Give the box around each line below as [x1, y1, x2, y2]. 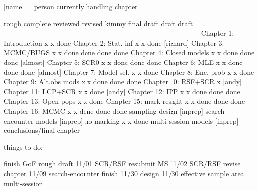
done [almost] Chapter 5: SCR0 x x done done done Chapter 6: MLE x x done [4, 57, 243, 67]
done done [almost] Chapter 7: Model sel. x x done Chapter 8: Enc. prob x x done [4, 66, 254, 77]
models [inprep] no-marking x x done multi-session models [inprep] [36, 115, 239, 126]
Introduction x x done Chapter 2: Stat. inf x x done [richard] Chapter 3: [4, 37, 224, 48]
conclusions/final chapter [4, 125, 80, 135]
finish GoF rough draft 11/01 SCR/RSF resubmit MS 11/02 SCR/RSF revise [4, 158, 241, 169]
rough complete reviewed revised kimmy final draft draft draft [4, 18, 193, 28]
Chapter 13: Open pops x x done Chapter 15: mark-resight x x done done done [4, 96, 245, 106]
